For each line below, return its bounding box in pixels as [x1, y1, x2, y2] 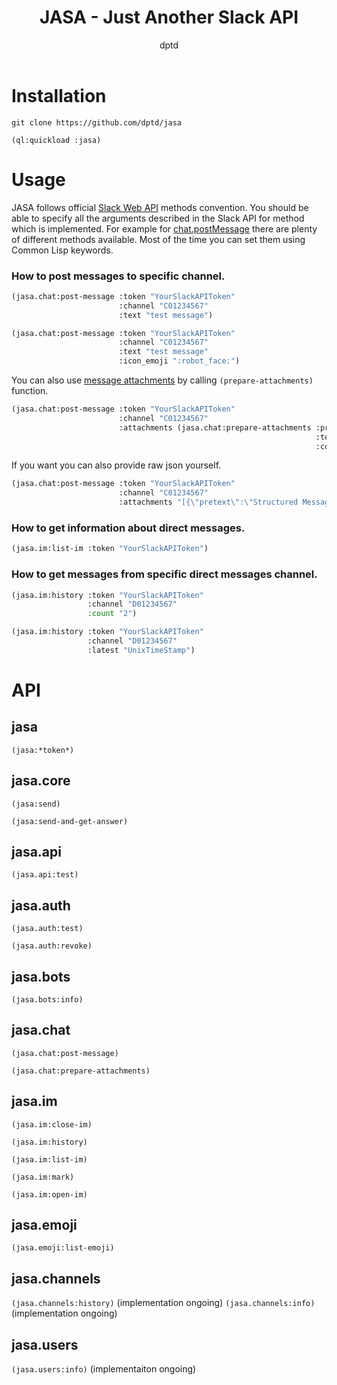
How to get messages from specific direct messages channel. [11, 567, 318, 581]
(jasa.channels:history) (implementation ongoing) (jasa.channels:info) [11, 1297, 316, 1309]
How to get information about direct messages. [11, 521, 246, 535]
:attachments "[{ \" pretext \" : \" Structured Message [118, 497, 334, 508]
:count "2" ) [87, 609, 138, 619]
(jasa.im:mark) [11, 1172, 75, 1182]
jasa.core [11, 772, 71, 790]
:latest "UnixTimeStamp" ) [87, 645, 196, 655]
